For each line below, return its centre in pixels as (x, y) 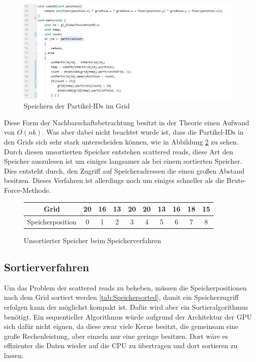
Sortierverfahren (47, 267)
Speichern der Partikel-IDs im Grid (77, 106)
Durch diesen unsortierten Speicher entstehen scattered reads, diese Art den (119, 151)
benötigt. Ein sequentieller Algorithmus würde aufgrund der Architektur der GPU (128, 316)
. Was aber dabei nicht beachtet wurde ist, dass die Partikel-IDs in (143, 132)
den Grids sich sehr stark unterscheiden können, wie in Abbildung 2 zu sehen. (121, 141)
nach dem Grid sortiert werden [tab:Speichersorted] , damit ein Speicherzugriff (121, 297)
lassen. (14, 355)
